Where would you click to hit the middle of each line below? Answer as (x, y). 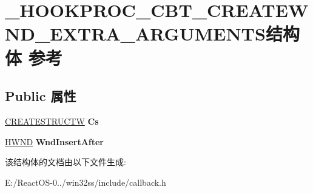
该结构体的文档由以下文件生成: (66, 162)
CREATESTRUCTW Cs (52, 121)
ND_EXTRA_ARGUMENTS (135, 34)
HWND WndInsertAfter (54, 141)
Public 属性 (41, 96)
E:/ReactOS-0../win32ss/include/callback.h (86, 182)
